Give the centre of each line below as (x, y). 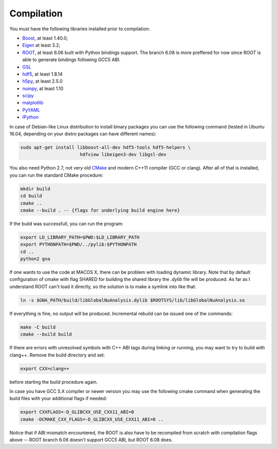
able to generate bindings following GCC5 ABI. (71, 60)
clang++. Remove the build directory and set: (57, 355)
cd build (31, 196)
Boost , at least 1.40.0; (45, 38)
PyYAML (31, 110)
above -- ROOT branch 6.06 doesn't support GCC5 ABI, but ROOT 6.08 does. (91, 440)
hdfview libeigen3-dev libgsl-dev (123, 155)
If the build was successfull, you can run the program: (66, 223)
